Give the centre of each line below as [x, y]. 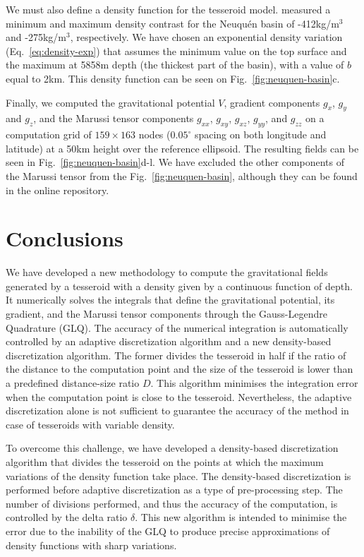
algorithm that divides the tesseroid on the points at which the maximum [165, 461]
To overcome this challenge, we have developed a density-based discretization [172, 448]
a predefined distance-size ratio [73, 383]
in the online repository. [57, 190]
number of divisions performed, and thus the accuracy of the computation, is [172, 503]
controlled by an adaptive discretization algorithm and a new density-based [169, 341]
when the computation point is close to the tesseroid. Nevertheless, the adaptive [179, 396]
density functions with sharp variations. [91, 545]
